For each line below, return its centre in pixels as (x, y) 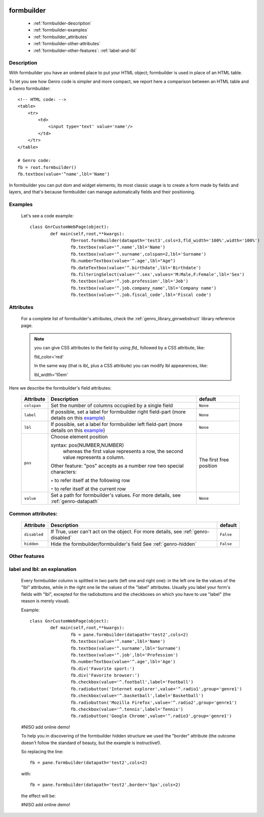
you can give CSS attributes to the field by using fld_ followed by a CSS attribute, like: (120, 348)
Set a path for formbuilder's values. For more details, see (116, 495)
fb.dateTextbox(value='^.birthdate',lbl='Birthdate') (136, 268)
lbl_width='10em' (51, 375)
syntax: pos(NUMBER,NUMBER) (87, 445)
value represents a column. (94, 458)
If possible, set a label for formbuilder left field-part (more (117, 425)
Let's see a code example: (47, 215)
